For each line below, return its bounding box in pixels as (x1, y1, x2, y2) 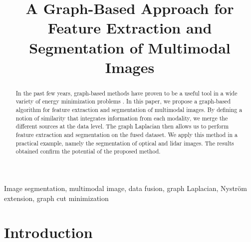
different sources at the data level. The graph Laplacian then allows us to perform (15, 122, 229, 130)
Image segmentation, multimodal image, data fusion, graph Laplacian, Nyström (4, 182, 248, 193)
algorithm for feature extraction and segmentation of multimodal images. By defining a (15, 105, 243, 114)
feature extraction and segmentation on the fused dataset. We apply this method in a (15, 130, 238, 139)
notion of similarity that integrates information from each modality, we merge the (15, 113, 228, 122)
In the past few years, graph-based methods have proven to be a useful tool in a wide (15, 88, 238, 97)
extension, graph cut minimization (4, 192, 109, 203)
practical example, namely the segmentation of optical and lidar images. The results (15, 138, 234, 147)
